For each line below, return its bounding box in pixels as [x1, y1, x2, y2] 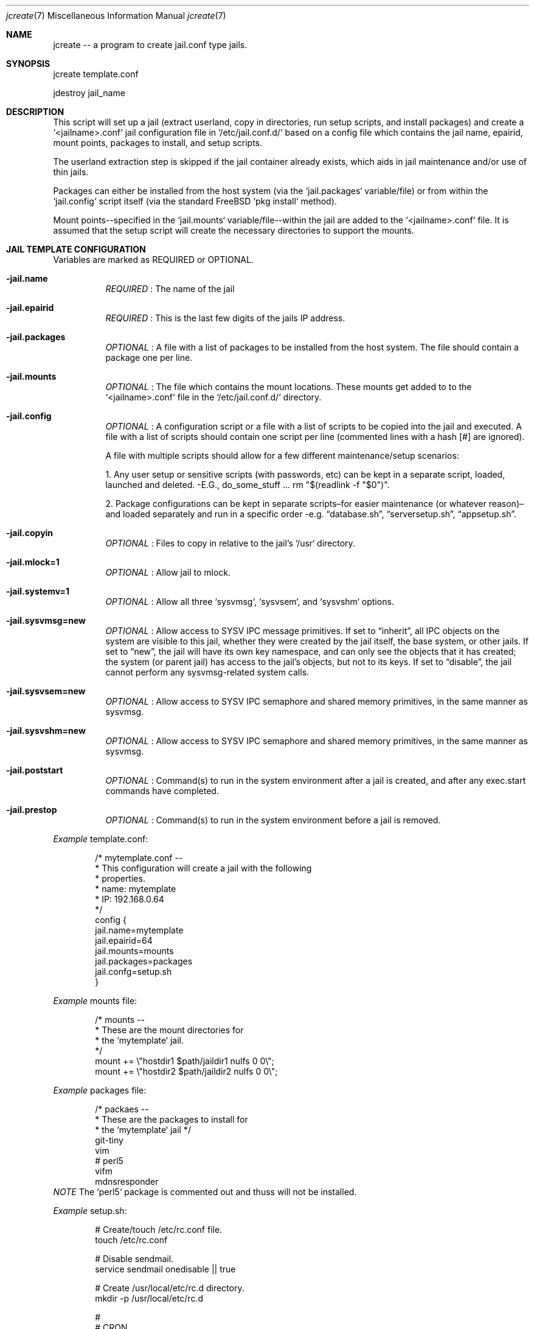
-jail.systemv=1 [6, 586, 70, 596]
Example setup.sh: [53, 1205, 127, 1216]
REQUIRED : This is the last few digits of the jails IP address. [105, 313, 345, 323]
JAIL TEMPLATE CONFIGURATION [6, 244, 146, 254]
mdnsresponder [95, 1176, 159, 1187]
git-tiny [95, 1135, 123, 1145]
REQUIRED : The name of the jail [105, 284, 235, 294]
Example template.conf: [53, 834, 148, 844]
